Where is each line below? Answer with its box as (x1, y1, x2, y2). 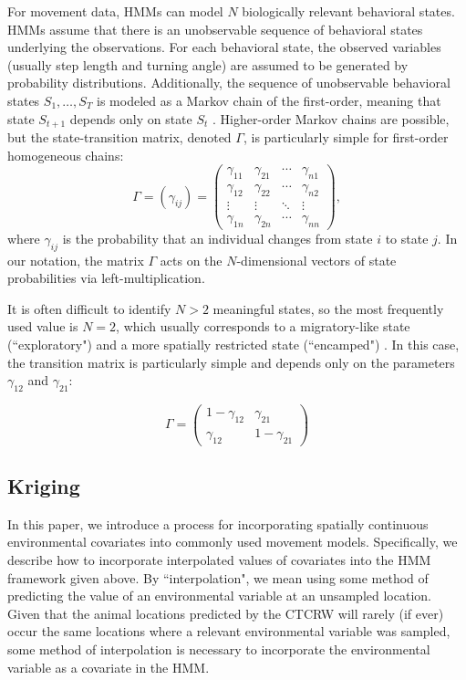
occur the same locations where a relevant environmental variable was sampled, (7, 622, 450, 641)
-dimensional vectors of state (236, 250, 397, 269)
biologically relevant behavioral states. (242, 2, 455, 20)
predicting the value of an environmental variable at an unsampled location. (7, 586, 431, 605)
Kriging (7, 472, 80, 500)
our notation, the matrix (7, 250, 144, 269)
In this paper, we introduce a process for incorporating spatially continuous (7, 514, 429, 533)
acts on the (160, 250, 223, 269)
